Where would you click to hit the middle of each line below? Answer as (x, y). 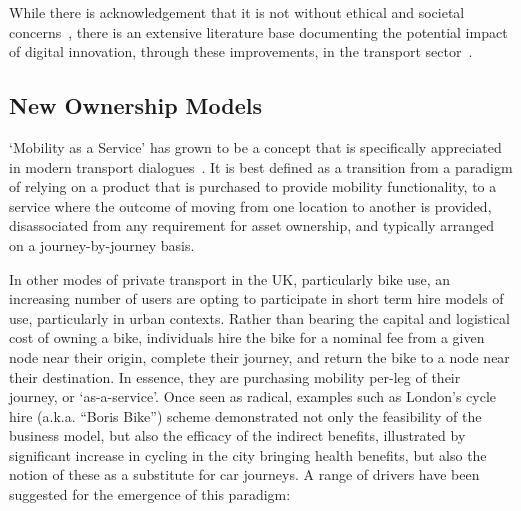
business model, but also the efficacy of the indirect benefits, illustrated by (237, 435)
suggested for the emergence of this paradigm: (150, 494)
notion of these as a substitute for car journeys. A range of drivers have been (244, 474)
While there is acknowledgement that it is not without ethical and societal (237, 12)
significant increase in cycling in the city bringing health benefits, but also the (248, 454)
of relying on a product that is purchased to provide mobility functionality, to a (253, 186)
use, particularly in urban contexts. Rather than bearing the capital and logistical (259, 317)
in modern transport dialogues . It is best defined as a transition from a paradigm (261, 166)
